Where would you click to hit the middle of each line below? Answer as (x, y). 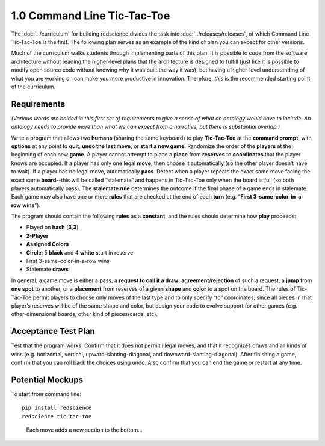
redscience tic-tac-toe (57, 416)
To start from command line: (46, 394)
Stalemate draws (47, 269)
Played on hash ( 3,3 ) (52, 227)
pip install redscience (57, 408)
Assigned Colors (48, 244)
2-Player (37, 235)
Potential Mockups (47, 379)
